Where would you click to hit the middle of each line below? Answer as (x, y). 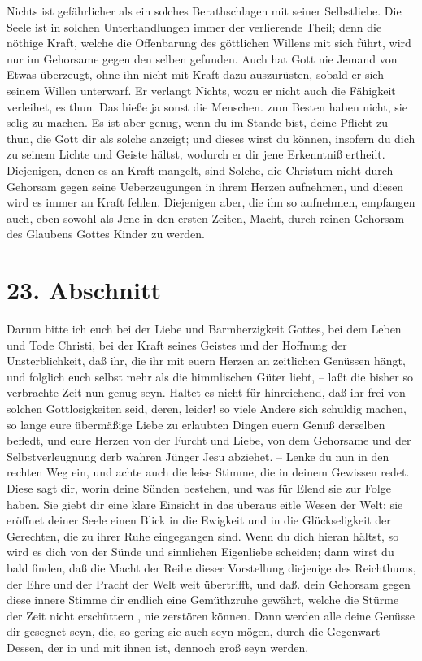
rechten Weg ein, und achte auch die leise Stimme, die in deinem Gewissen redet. (208, 472)
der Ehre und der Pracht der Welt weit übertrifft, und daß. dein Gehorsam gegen (209, 583)
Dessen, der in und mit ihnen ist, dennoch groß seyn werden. (158, 647)
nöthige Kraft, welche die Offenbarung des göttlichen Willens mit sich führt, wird (209, 43)
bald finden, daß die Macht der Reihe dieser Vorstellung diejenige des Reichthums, (211, 567)
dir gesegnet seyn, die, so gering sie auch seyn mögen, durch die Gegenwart (194, 631)
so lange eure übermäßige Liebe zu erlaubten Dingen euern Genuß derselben (196, 424)
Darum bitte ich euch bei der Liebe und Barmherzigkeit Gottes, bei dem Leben (204, 329)
